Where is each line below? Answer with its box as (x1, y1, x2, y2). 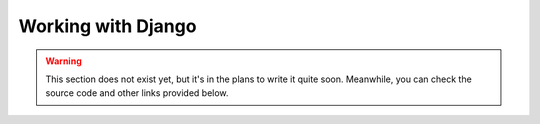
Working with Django (18, 15, 197, 37)
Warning (45, 55, 82, 67)
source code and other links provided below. (45, 87, 229, 99)
